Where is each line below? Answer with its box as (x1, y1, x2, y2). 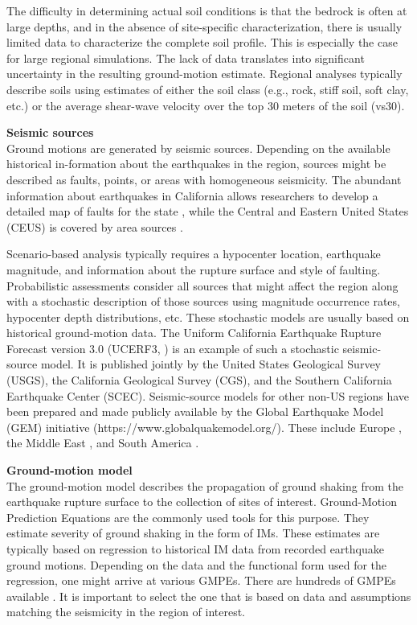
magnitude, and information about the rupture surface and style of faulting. (6, 261, 381, 278)
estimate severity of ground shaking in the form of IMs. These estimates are (6, 524, 380, 541)
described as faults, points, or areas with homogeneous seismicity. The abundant (6, 171, 402, 187)
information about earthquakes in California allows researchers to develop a (6, 187, 378, 204)
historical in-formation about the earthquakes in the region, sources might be (6, 155, 386, 172)
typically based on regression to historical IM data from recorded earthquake (6, 541, 384, 557)
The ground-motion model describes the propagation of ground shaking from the (6, 477, 403, 494)
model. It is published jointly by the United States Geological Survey (40, 356, 382, 372)
